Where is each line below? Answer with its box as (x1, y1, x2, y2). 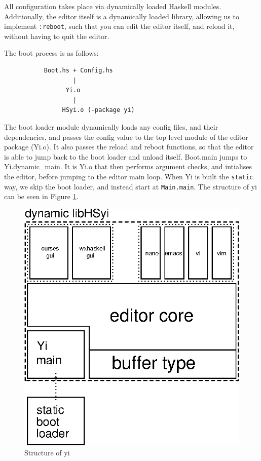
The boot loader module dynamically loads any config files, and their (4, 122, 218, 132)
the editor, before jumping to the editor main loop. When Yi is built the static (4, 171, 253, 181)
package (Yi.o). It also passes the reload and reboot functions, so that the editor (4, 141, 254, 152)
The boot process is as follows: (4, 48, 99, 58)
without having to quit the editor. (4, 30, 109, 41)
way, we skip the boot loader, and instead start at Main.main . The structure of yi (4, 181, 257, 191)
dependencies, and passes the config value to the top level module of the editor (4, 131, 248, 142)
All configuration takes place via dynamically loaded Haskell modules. (4, 1, 221, 11)
